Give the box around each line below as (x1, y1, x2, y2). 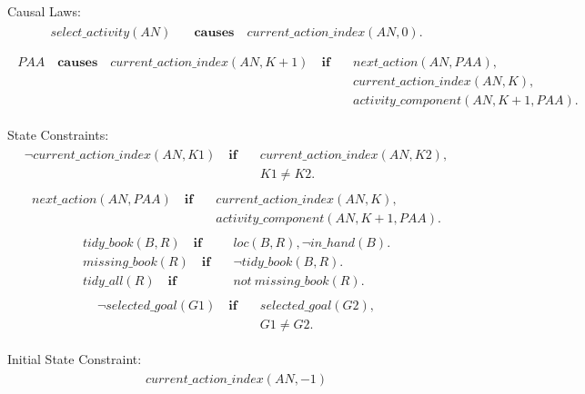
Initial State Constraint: (7, 349, 142, 368)
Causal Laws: (7, 2, 81, 20)
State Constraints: (7, 124, 109, 143)
